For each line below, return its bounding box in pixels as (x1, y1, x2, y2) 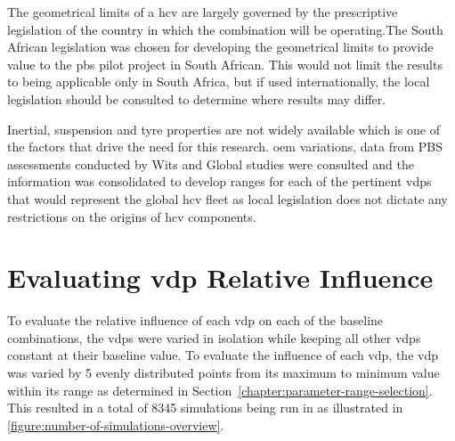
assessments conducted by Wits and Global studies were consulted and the (7, 154, 414, 173)
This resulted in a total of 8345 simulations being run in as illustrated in (7, 398, 403, 417)
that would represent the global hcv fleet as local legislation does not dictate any (7, 189, 448, 208)
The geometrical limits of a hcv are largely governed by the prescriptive (7, 3, 398, 20)
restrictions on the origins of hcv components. (7, 207, 256, 225)
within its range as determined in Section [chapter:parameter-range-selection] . (7, 380, 433, 399)
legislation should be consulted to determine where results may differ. (7, 89, 386, 108)
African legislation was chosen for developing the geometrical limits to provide (7, 37, 434, 56)
